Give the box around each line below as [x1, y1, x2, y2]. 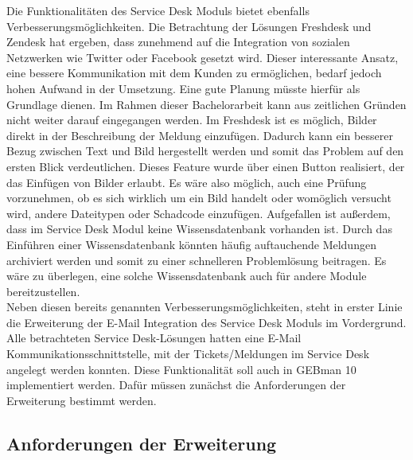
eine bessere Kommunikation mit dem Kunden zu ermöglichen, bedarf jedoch [6, 64, 382, 81]
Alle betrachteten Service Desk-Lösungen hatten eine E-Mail [6, 329, 302, 346]
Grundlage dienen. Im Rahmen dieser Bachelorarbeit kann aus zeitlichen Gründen [6, 96, 407, 112]
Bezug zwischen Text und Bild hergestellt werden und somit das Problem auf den [6, 142, 404, 159]
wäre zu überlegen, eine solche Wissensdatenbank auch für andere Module [6, 267, 367, 284]
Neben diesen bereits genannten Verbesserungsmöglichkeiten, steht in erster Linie [6, 298, 403, 315]
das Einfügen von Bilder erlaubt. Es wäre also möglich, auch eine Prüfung [6, 173, 367, 190]
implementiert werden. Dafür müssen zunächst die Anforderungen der [6, 376, 346, 393]
